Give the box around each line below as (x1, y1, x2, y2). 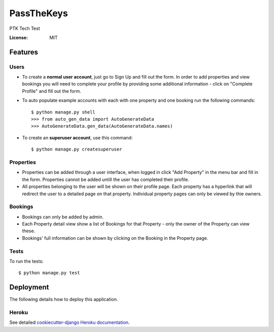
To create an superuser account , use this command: (22, 134, 133, 140)
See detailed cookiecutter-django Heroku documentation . (9, 319, 130, 325)
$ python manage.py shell (31, 109, 96, 115)
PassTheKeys (9, 8, 68, 19)
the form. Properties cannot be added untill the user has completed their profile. (22, 176, 190, 182)
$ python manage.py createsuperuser (31, 146, 122, 152)
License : (9, 34, 28, 41)
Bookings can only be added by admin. (22, 213, 104, 220)
